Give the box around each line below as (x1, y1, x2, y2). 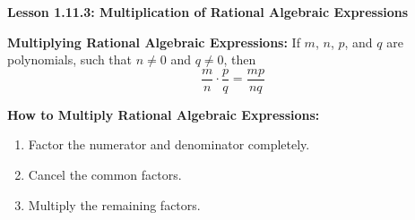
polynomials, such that (7, 50, 133, 69)
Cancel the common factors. (28, 165, 182, 184)
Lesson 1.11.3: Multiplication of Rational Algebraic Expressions (7, 3, 409, 21)
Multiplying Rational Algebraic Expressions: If (7, 32, 300, 51)
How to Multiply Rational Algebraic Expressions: (7, 105, 320, 123)
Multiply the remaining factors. (28, 195, 201, 214)
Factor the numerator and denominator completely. (28, 135, 310, 154)
